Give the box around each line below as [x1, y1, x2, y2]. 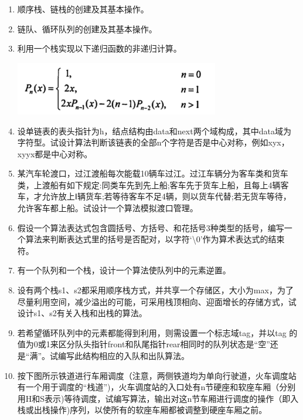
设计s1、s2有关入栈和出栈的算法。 [17, 307, 147, 319]
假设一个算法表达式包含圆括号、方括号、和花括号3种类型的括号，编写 [17, 221, 284, 233]
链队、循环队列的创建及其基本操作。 [17, 22, 157, 35]
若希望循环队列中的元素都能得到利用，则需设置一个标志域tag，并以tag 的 [17, 326, 298, 338]
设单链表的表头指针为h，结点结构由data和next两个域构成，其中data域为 [17, 124, 291, 137]
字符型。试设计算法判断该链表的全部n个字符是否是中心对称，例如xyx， [17, 136, 290, 148]
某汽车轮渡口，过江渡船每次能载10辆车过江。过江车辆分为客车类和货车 [17, 167, 288, 179]
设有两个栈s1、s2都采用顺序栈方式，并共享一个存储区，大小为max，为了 [17, 284, 294, 296]
